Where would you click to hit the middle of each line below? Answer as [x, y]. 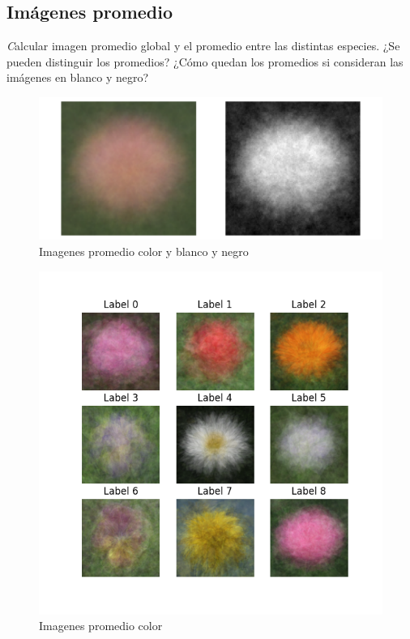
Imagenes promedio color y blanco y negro [144, 251]
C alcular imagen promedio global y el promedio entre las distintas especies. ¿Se [203, 46]
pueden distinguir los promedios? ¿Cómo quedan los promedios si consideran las [205, 61]
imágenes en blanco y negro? [78, 77]
